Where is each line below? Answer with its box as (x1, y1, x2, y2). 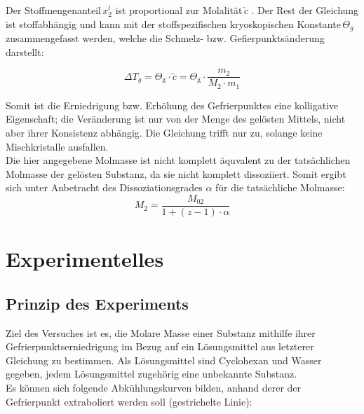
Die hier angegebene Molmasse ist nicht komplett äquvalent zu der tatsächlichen (6, 153, 351, 167)
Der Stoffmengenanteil (6, 3, 101, 17)
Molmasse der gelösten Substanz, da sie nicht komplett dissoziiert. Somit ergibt (6, 166, 346, 181)
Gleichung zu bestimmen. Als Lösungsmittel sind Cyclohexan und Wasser (6, 352, 322, 367)
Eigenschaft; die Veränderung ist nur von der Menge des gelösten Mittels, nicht (6, 111, 346, 126)
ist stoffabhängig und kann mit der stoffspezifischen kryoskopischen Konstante (6, 16, 341, 31)
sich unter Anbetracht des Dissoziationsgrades (6, 180, 203, 195)
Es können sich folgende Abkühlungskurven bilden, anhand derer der (6, 380, 302, 394)
